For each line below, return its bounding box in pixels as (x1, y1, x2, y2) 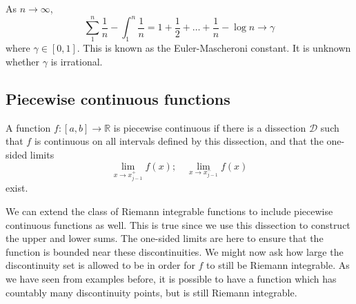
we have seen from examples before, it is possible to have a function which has (6, 271, 337, 285)
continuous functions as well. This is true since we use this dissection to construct (6, 217, 350, 232)
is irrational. (50, 54, 103, 69)
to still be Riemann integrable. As (206, 258, 350, 272)
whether (6, 54, 40, 69)
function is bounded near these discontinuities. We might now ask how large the (6, 244, 344, 259)
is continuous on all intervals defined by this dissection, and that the (34, 134, 324, 148)
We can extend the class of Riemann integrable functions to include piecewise (6, 203, 333, 218)
